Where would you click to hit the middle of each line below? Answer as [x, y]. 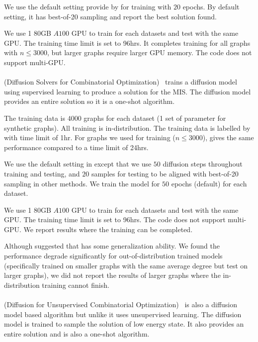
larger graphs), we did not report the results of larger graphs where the [112, 275]
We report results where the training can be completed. [108, 229]
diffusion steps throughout [203, 164]
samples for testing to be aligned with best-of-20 [165, 173]
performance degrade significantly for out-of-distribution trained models [113, 256]
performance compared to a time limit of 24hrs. [76, 147]
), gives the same [228, 137]
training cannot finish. [76, 285]
